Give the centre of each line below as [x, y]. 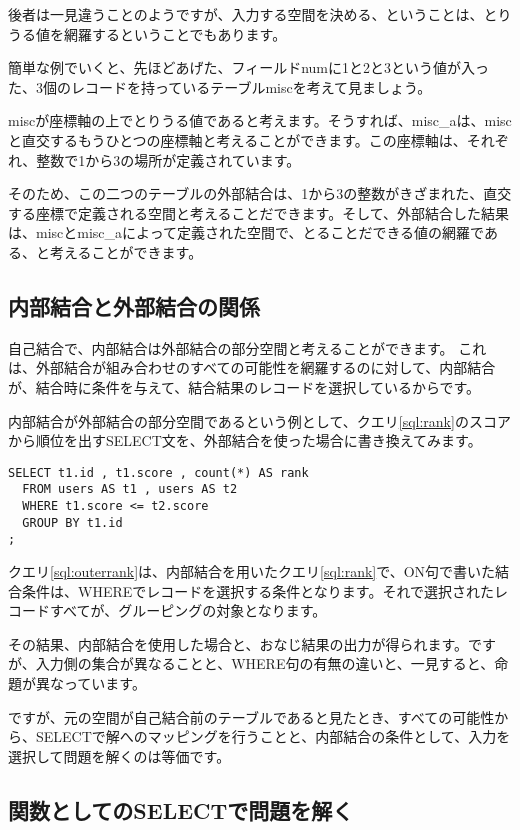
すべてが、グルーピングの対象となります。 [188, 610]
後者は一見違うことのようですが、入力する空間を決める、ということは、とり [260, 14]
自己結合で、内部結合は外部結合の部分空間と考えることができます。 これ [247, 347]
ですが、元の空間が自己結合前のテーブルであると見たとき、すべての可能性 [251, 716]
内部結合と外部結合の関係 [134, 305]
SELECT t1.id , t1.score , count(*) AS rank [158, 472]
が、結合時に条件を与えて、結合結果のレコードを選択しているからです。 [244, 386]
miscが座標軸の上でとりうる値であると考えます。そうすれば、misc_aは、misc [260, 120]
